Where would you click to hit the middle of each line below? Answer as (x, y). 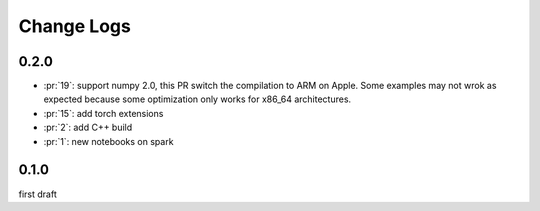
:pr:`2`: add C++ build (88, 127)
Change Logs (75, 26)
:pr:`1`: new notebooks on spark (108, 141)
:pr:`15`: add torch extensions (103, 113)
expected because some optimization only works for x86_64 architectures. (197, 99)
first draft (37, 194)
